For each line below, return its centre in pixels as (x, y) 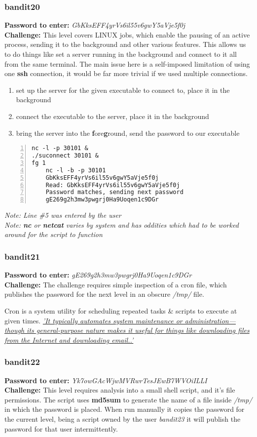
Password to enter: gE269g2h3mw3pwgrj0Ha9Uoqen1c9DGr (98, 275)
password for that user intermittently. (61, 428)
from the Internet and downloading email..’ (69, 339)
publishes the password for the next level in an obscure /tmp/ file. (104, 294)
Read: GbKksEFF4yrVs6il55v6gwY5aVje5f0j (113, 185)
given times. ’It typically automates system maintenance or (93, 320)
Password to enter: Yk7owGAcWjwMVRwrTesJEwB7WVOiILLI (106, 380)
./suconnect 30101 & (65, 156)
